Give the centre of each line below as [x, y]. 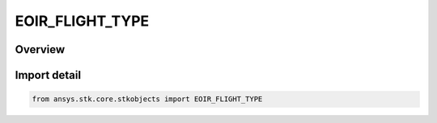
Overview [40, 49]
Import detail [48, 75]
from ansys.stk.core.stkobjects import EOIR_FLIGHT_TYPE [147, 99]
